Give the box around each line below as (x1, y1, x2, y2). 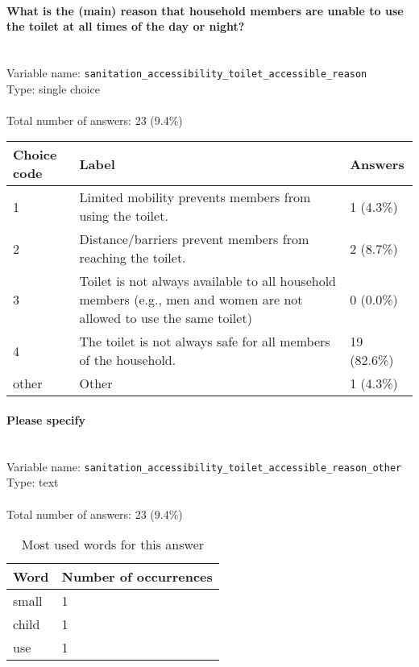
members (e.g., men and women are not (79, 290, 303, 309)
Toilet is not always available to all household (79, 271, 336, 291)
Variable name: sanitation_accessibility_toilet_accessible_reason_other (6, 458, 402, 474)
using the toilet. (79, 206, 168, 226)
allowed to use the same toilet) (79, 309, 252, 328)
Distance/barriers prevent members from (79, 230, 309, 249)
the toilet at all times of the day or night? (6, 18, 245, 35)
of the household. (79, 350, 176, 370)
